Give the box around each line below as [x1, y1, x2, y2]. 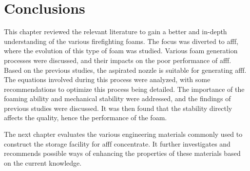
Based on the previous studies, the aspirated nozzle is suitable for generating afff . [4, 64, 247, 75]
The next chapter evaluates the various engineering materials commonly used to [4, 129, 243, 139]
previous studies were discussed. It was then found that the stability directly [4, 103, 232, 113]
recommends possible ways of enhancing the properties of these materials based [4, 148, 241, 158]
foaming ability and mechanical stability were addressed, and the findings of [4, 93, 231, 104]
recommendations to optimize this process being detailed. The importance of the [4, 84, 245, 94]
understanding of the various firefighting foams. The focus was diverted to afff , [4, 36, 238, 46]
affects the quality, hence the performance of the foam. [4, 112, 167, 123]
